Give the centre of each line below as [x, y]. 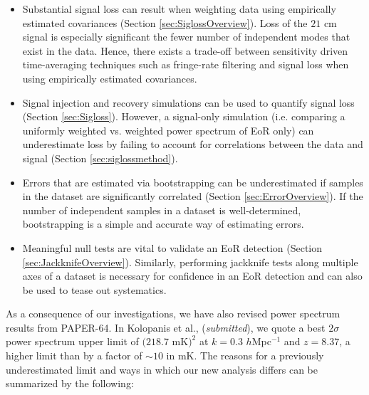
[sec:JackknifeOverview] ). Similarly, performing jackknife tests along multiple [190, 262]
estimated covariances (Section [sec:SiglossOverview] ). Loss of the [165, 22]
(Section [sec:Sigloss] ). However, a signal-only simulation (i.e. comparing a [184, 116]
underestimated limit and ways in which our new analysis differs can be [162, 369]
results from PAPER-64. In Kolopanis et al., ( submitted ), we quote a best [166, 327]
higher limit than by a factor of [74, 355]
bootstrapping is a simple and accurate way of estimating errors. [163, 224]
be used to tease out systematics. [94, 289]
